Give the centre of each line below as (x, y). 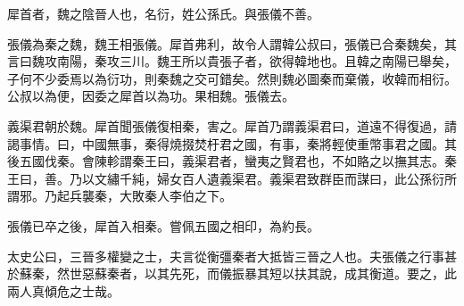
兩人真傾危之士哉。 (63, 290)
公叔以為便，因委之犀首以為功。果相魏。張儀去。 (151, 96)
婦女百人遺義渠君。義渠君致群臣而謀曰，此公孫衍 (300, 178)
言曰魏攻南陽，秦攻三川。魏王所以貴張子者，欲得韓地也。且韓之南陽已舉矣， (232, 61)
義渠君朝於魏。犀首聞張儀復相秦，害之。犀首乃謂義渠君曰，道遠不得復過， (226, 125)
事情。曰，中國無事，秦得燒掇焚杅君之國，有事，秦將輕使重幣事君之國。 (232, 143)
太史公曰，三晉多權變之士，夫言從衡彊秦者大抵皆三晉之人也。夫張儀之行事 (226, 256)
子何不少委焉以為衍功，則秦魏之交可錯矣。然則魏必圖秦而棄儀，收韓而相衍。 (232, 78)
